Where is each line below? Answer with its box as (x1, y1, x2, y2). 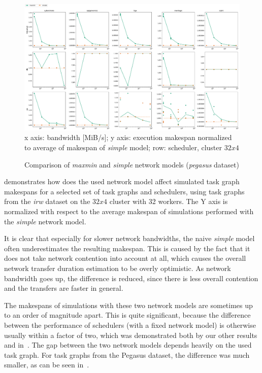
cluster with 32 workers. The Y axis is (109, 196, 228, 207)
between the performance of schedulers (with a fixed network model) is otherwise (4, 319, 256, 330)
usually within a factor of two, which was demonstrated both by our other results (4, 329, 257, 340)
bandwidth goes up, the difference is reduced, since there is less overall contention (4, 273, 258, 283)
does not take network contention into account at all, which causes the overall (4, 253, 246, 263)
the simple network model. (4, 216, 86, 226)
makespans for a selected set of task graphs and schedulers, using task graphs (4, 186, 245, 196)
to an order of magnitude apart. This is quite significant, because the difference (4, 310, 251, 320)
